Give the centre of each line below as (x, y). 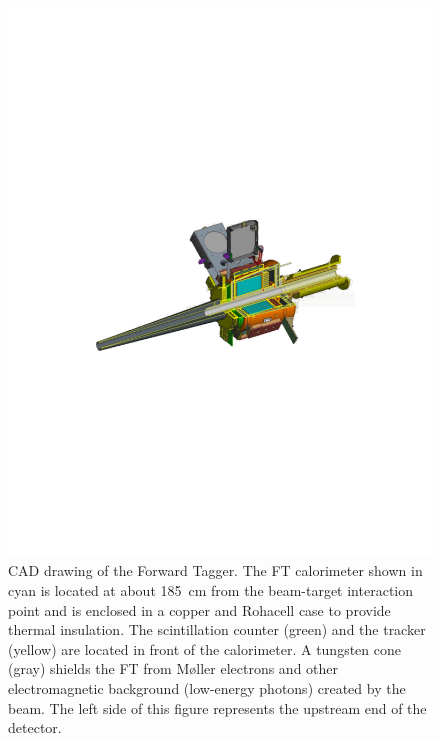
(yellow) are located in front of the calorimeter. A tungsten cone (204, 648)
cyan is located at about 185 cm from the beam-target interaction (211, 590)
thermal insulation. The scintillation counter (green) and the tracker (217, 629)
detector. (35, 727)
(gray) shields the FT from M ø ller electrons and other (173, 668)
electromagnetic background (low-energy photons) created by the (207, 688)
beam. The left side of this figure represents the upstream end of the (217, 707)
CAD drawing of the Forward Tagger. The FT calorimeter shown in (215, 570)
